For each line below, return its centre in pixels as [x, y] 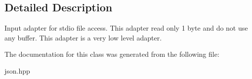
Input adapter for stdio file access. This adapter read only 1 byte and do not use [126, 28]
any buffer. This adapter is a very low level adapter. [83, 37]
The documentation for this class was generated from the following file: [112, 54]
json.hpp [17, 70]
